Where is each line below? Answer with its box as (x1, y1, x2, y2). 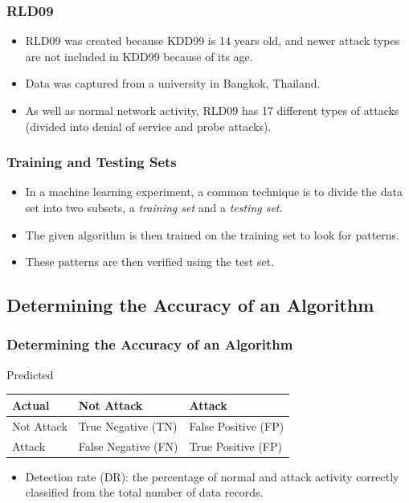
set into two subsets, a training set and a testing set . (25, 199, 283, 215)
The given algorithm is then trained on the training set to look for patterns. (25, 226, 399, 243)
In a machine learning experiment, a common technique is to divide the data (25, 183, 403, 200)
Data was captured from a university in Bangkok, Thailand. (25, 75, 321, 92)
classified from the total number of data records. (25, 484, 264, 501)
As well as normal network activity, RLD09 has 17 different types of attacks (25, 102, 399, 118)
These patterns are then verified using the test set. (25, 253, 275, 270)
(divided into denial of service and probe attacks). (25, 117, 272, 134)
